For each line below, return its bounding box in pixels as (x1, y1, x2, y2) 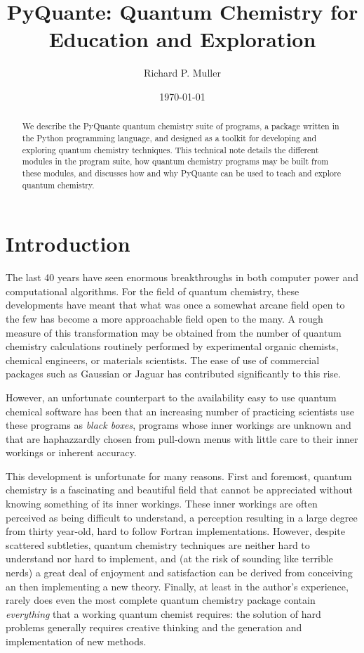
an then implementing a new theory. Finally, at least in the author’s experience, (6, 578, 349, 593)
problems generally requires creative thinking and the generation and (6, 620, 302, 635)
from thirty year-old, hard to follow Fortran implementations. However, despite (6, 524, 346, 538)
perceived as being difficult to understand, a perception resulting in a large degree (6, 510, 358, 524)
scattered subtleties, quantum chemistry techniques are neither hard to (6, 537, 310, 552)
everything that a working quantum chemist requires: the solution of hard (6, 606, 321, 621)
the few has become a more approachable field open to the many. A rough (6, 311, 323, 325)
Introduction (6, 229, 130, 258)
